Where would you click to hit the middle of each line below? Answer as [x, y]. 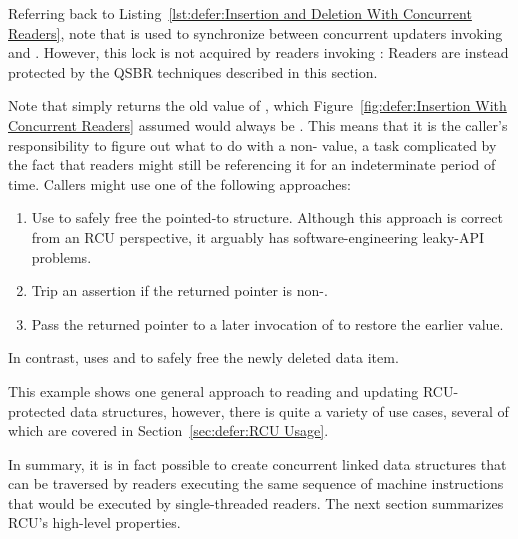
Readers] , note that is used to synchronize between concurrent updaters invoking [255, 32]
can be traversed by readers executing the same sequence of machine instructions [256, 483]
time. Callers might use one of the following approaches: [179, 183]
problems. [61, 256]
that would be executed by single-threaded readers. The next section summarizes [256, 502]
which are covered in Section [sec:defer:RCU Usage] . [168, 430]
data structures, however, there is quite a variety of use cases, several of [289, 410]
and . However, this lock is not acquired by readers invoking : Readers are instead [258, 52]
